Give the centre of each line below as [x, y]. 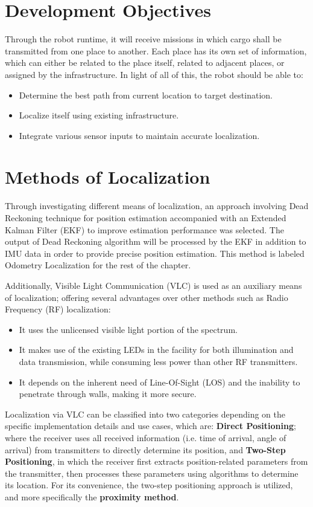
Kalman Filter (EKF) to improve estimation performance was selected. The [144, 229]
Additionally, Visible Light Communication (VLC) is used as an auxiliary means [153, 285]
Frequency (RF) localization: [58, 309]
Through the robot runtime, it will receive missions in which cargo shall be [143, 39]
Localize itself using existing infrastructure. [99, 115]
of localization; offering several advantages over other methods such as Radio [147, 297]
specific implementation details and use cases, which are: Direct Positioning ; [150, 426]
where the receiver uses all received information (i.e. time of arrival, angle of [146, 437]
